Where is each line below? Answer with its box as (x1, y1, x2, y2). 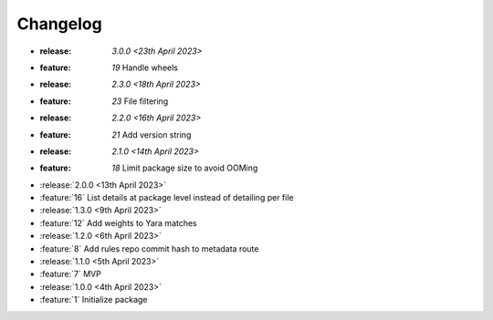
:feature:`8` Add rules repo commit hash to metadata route (39, 243, 259, 254)
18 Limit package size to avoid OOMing (111, 162, 258, 173)
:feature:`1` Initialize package (39, 294, 148, 305)
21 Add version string (111, 129, 192, 140)
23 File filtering (111, 96, 169, 107)
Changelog (16, 14, 102, 34)
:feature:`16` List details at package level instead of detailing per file (39, 192, 294, 203)
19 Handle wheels (111, 62, 178, 73)
